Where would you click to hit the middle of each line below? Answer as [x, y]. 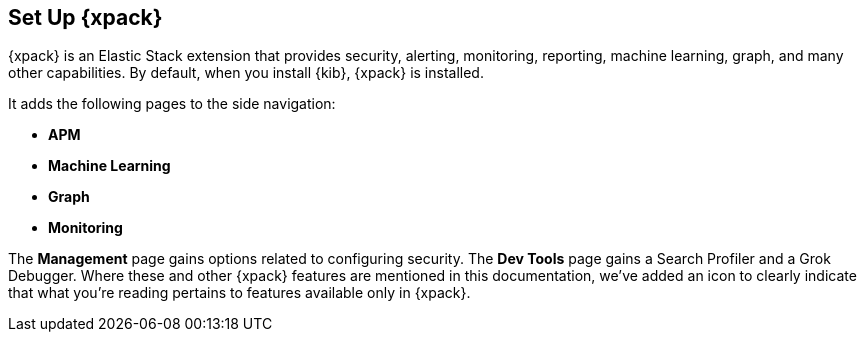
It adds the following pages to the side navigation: [172, 104]
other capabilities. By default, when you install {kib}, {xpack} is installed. [246, 73]
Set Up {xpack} [85, 17]
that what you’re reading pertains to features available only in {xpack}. [239, 293]
